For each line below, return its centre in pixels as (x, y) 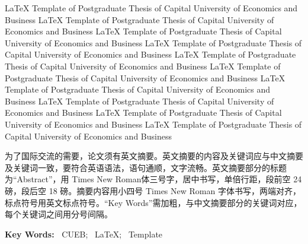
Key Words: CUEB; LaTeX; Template (84, 234)
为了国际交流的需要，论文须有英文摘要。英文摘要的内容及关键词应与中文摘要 (154, 156)
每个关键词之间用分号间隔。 (59, 214)
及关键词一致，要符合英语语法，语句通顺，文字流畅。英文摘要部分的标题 (146, 167)
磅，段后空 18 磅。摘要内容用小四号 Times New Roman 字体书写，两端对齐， (153, 190)
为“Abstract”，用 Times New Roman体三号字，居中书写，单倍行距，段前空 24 (153, 179)
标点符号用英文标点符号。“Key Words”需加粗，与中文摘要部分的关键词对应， (153, 202)
